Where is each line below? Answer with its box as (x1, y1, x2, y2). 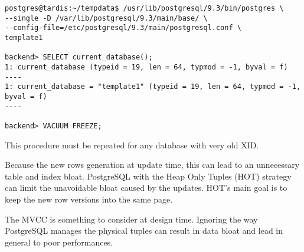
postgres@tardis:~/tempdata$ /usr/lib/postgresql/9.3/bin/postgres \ (5, 4, 284, 12)
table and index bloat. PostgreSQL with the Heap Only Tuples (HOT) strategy (5, 170, 292, 182)
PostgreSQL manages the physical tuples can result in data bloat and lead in (5, 224, 283, 237)
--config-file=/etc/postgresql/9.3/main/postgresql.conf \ (5, 24, 241, 32)
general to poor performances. (5, 236, 113, 248)
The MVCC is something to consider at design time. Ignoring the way (5, 213, 258, 225)
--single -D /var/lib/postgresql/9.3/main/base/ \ (5, 14, 208, 22)
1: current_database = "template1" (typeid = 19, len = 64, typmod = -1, (5, 82, 301, 91)
